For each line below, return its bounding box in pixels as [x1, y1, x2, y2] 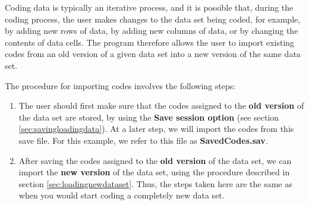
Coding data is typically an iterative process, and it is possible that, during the [5, 1, 294, 13]
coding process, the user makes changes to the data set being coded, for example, [5, 12, 301, 25]
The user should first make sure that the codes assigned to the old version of [18, 99, 304, 112]
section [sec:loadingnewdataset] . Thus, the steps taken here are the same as [18, 177, 292, 190]
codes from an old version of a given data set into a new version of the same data [5, 48, 301, 60]
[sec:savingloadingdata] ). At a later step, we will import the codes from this [18, 122, 294, 135]
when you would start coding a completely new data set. [18, 189, 225, 201]
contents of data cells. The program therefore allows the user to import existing [5, 36, 295, 48]
